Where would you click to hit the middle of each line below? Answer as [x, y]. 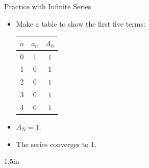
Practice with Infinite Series [48, 6]
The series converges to [52, 144]
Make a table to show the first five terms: [81, 23]
